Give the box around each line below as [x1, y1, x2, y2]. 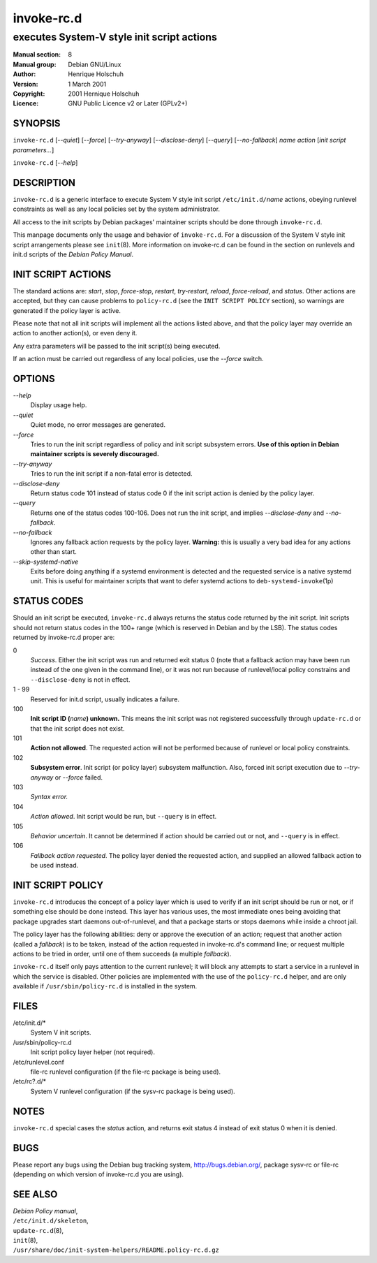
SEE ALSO [13, 1188, 58, 1200]
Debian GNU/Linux [68, 60, 121, 68]
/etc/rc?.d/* [13, 1077, 47, 1086]
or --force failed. [54, 773, 103, 782]
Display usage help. [30, 401, 87, 409]
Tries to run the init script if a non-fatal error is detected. [30, 469, 193, 478]
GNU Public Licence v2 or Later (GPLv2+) [68, 99, 188, 108]
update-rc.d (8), [13, 1226, 64, 1234]
